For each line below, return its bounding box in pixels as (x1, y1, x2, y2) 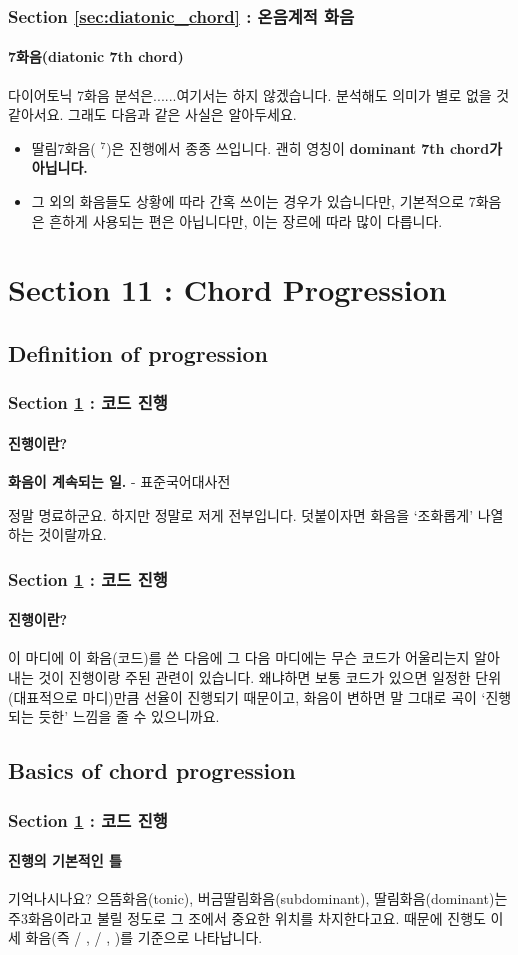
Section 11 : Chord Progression (8, 269, 447, 310)
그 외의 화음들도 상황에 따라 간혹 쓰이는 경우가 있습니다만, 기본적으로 (31, 191, 465, 212)
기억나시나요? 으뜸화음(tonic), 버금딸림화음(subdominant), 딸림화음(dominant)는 (8, 888, 508, 909)
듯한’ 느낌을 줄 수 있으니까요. (38, 706, 220, 727)
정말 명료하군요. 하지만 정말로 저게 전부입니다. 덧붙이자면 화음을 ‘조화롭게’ (8, 504, 474, 525)
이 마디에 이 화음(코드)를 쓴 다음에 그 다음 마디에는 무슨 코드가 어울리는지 (8, 647, 470, 668)
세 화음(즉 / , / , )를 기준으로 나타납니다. (8, 927, 263, 948)
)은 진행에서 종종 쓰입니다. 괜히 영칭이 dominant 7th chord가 (106, 137, 503, 158)
